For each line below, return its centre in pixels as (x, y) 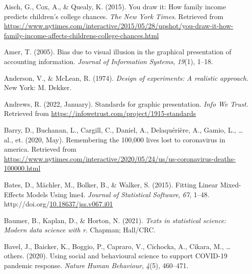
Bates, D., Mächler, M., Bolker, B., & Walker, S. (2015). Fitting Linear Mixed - (123, 184)
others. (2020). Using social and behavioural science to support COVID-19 (116, 256)
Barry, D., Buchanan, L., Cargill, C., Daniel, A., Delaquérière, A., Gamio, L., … (124, 129)
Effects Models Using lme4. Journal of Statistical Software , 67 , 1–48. (107, 194)
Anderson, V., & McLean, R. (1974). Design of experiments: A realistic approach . (126, 78)
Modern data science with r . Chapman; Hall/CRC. (80, 230)
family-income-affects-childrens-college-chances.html (81, 35)
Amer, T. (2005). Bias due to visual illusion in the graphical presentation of (118, 52)
